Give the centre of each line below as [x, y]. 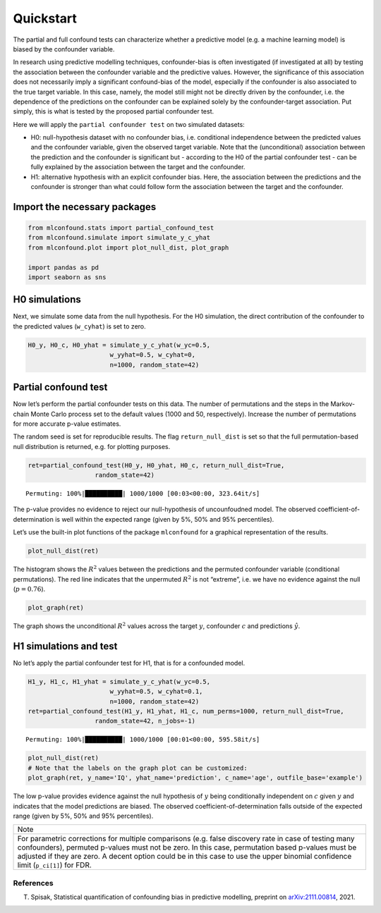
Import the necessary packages [85, 207]
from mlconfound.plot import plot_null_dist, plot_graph [128, 247]
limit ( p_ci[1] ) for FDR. [54, 865]
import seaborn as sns [67, 277]
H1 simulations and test [65, 646]
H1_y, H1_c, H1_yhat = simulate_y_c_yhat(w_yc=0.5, [119, 681]
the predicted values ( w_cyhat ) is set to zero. [79, 326]
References [33, 883]
